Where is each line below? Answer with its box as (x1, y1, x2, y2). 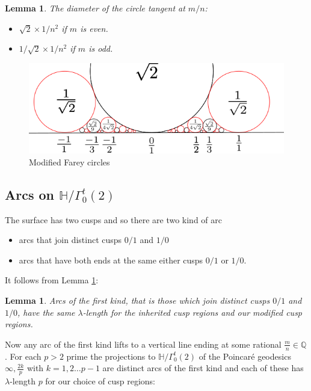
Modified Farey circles (29, 155, 110, 168)
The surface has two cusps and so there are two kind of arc (5, 213, 222, 226)
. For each (5, 349, 42, 362)
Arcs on (5, 185, 55, 203)
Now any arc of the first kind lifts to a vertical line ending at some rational (5, 337, 282, 350)
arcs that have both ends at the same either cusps (19, 253, 203, 266)
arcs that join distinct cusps (19, 233, 122, 246)
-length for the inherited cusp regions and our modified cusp (82, 306, 303, 318)
